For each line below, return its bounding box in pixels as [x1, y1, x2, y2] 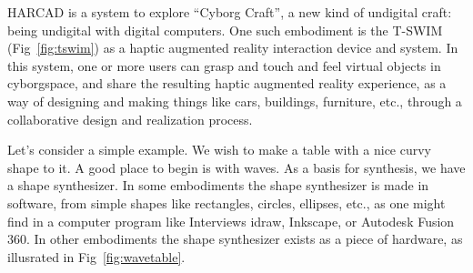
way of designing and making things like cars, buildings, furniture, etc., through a [7, 91, 462, 110]
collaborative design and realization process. [7, 109, 253, 128]
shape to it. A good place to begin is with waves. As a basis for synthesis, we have [7, 157, 466, 177]
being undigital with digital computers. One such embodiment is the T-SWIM [7, 20, 443, 39]
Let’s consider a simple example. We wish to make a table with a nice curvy [7, 140, 432, 159]
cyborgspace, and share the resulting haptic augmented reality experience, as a [7, 74, 447, 93]
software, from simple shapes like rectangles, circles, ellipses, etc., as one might [7, 193, 446, 212]
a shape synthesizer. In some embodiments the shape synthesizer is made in [7, 176, 429, 195]
